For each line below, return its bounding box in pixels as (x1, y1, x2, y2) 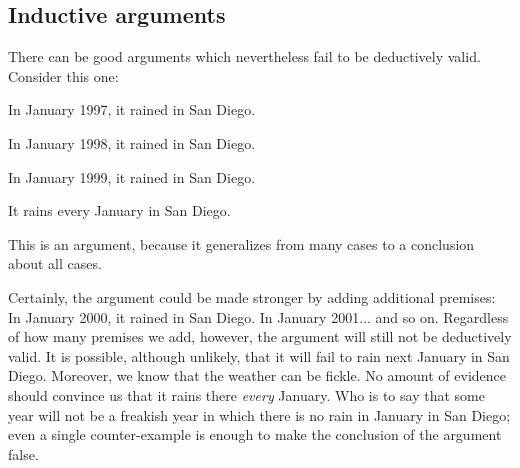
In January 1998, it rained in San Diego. (8, 132, 256, 153)
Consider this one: (8, 65, 119, 86)
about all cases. (8, 253, 102, 274)
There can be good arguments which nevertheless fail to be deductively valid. (8, 46, 481, 67)
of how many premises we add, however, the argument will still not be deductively (8, 326, 512, 347)
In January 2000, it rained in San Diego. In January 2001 (8, 306, 360, 327)
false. (8, 443, 39, 464)
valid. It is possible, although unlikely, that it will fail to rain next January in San (8, 345, 510, 366)
